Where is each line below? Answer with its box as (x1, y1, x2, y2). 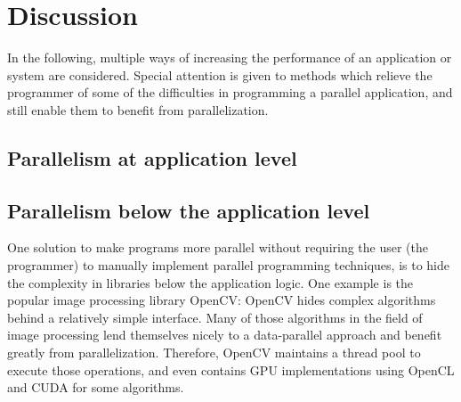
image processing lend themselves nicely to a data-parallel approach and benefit (7, 325, 442, 344)
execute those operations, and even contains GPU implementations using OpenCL (7, 360, 455, 379)
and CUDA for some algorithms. (7, 378, 184, 397)
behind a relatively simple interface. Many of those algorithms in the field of (7, 308, 423, 326)
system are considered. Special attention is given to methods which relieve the (7, 65, 433, 84)
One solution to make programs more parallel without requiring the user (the (7, 238, 429, 257)
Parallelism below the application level (7, 196, 370, 224)
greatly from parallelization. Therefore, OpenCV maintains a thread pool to (7, 343, 421, 362)
